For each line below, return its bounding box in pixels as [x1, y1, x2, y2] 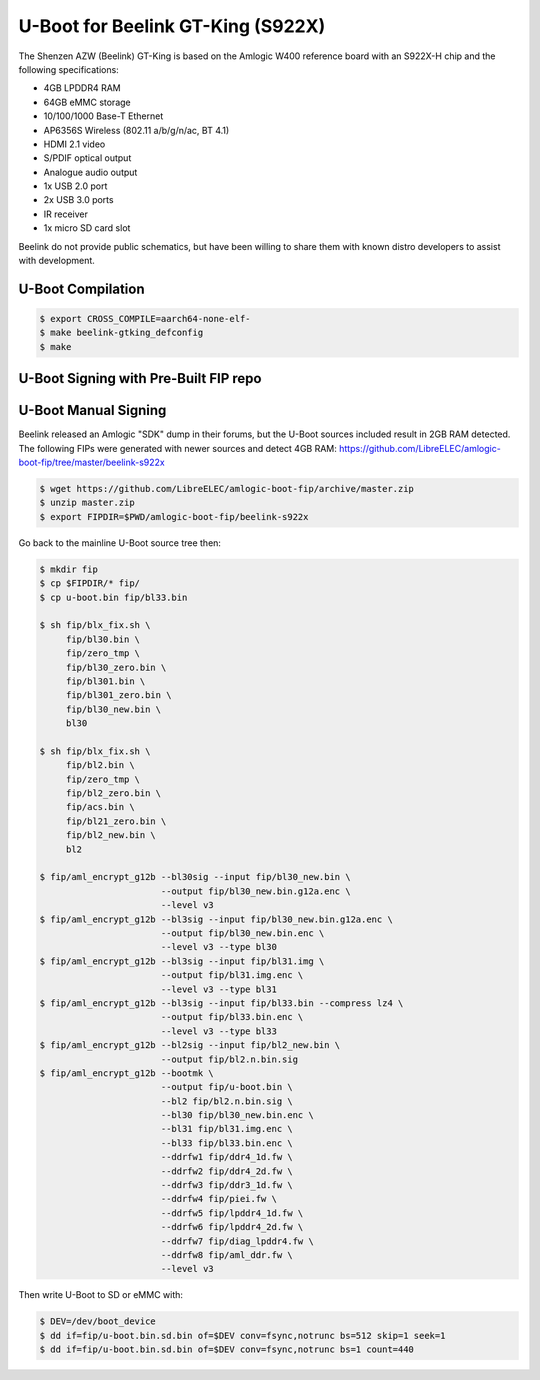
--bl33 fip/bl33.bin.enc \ [160, 1137, 294, 1149]
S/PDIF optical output [43, 152, 132, 164]
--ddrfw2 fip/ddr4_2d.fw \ [160, 1165, 294, 1177]
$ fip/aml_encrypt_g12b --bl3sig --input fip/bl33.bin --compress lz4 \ [39, 997, 404, 1009]
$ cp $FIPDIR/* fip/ [39, 578, 140, 589]
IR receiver [43, 208, 89, 220]
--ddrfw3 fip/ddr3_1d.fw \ [160, 1180, 294, 1191]
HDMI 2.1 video [43, 138, 106, 150]
